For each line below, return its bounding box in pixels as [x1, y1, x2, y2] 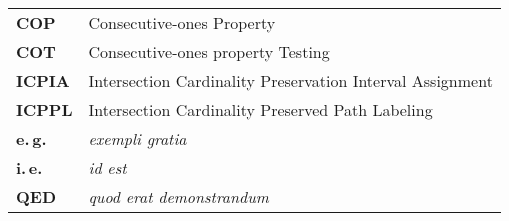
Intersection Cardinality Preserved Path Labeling [88, 98, 433, 121]
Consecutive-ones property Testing [88, 40, 330, 63]
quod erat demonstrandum [88, 185, 269, 208]
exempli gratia [88, 127, 187, 150]
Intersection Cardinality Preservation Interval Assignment [88, 69, 493, 92]
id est [88, 156, 127, 179]
